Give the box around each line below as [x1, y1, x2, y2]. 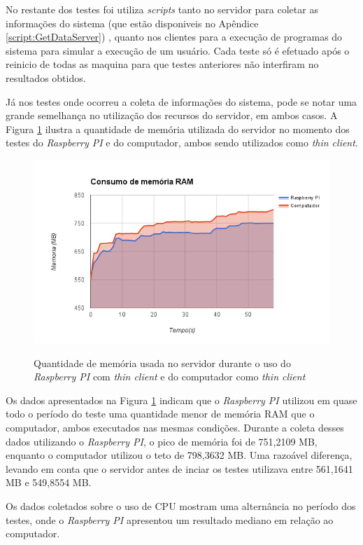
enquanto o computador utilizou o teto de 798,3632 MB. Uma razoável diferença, [6, 448, 353, 462]
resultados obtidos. [6, 70, 86, 85]
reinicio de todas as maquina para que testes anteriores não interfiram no [6, 57, 319, 71]
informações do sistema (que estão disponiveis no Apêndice [6, 15, 259, 30]
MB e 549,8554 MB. [6, 475, 92, 490]
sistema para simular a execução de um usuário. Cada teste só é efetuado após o [6, 43, 350, 57]
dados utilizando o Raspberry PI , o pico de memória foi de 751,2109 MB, [6, 434, 318, 448]
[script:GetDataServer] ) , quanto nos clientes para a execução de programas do [6, 29, 343, 44]
